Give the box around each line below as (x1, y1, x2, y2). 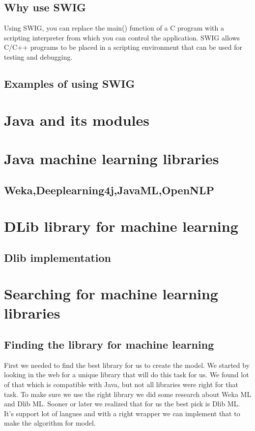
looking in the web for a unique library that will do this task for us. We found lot (4, 369, 249, 380)
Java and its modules (4, 109, 150, 130)
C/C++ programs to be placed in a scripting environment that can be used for (4, 42, 242, 52)
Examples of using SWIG (4, 75, 135, 91)
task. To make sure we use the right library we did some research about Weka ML (4, 389, 252, 399)
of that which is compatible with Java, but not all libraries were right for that (4, 379, 238, 389)
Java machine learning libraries (4, 148, 219, 168)
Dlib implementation (4, 250, 112, 265)
